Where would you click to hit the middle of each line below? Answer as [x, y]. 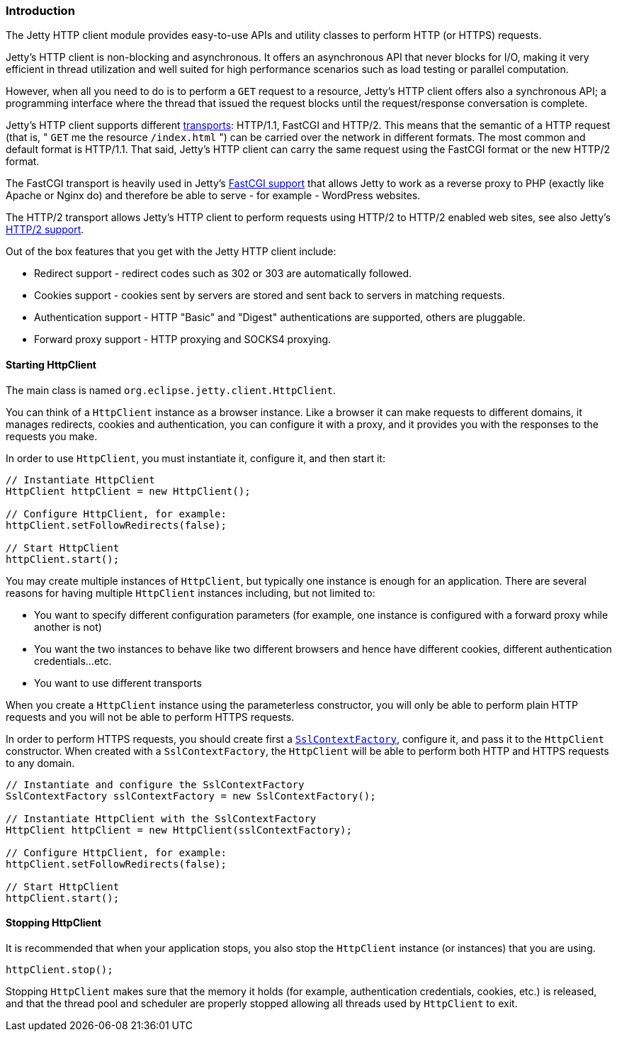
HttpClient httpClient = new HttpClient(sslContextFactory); [179, 830]
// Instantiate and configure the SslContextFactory [155, 784]
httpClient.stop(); [60, 969]
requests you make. [52, 436]
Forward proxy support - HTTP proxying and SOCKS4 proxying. [183, 340]
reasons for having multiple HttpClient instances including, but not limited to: [191, 593]
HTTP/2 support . [45, 230]
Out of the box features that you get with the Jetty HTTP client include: [171, 252]
